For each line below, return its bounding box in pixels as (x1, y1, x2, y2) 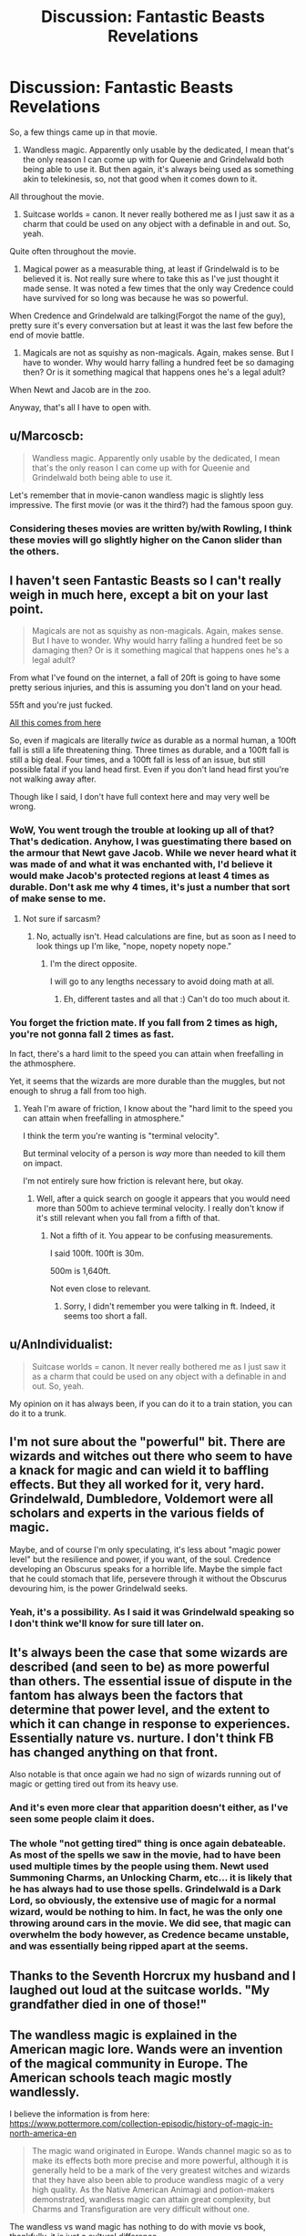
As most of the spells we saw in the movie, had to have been (9, 1848, 281, 1861)
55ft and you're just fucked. (9, 699, 114, 710)
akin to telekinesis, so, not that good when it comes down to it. (22, 173, 258, 184)
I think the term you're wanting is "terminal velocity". (22, 1131, 220, 1142)
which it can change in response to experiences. (9, 1716, 291, 1732)
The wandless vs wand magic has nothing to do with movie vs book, (9, 2221, 266, 2232)
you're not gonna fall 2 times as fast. (9, 1028, 175, 1040)
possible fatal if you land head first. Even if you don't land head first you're (9, 764, 290, 775)
